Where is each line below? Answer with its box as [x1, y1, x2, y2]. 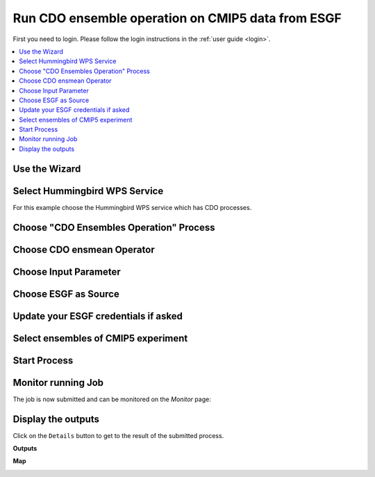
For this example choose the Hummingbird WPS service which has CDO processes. [12, 203, 252, 211]
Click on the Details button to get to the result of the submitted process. [12, 431, 224, 439]
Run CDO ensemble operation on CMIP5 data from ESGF [12, 10, 342, 26]
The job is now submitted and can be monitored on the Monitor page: [12, 395, 211, 403]
